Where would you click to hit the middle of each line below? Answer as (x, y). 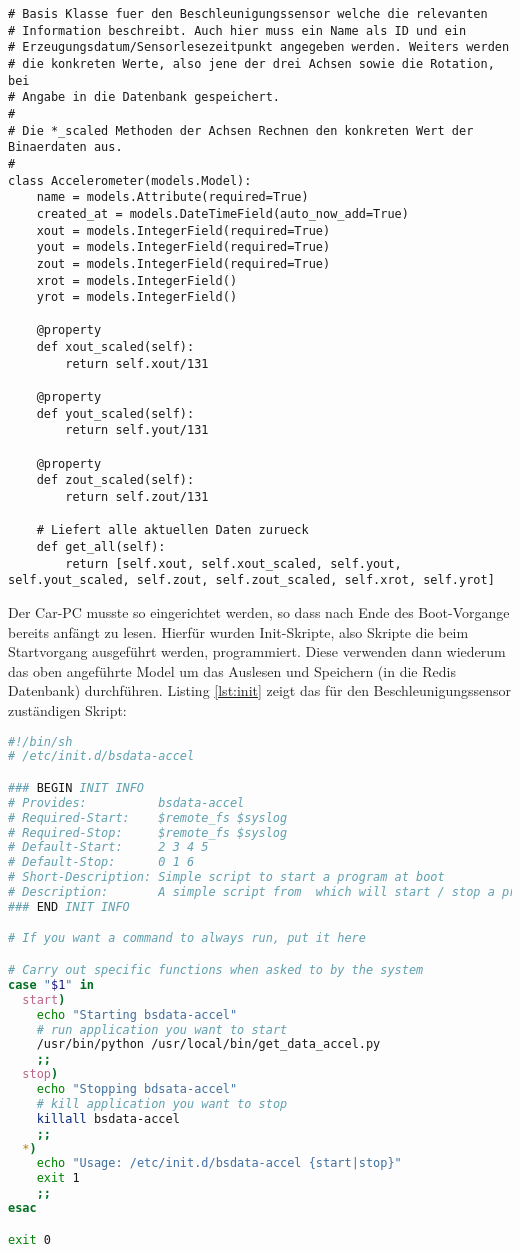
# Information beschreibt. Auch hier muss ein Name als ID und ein (237, 30)
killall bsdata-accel (108, 1118)
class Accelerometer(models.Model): (130, 180)
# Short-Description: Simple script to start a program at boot (226, 877)
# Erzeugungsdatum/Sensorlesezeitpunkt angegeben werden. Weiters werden (259, 47)
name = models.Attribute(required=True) (172, 197)
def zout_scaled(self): (115, 480)
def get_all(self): (101, 547)
